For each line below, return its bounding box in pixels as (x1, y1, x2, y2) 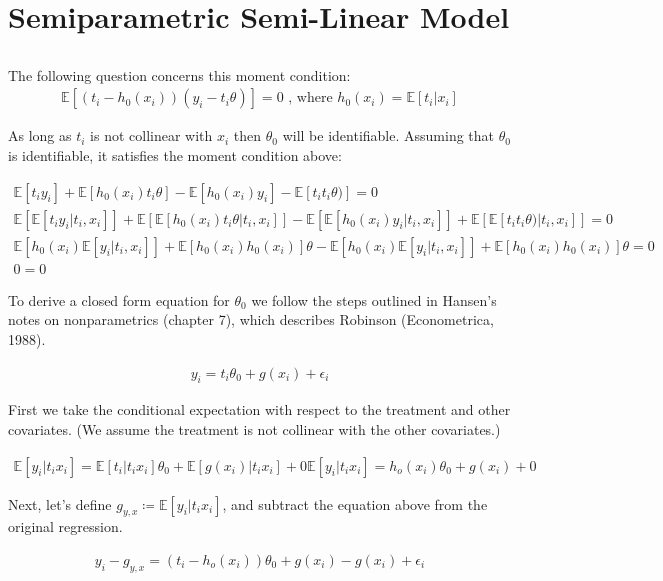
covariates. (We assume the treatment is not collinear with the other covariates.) (8, 418, 501, 439)
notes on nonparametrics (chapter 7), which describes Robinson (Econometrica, (8, 309, 494, 330)
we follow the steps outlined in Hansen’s (251, 289, 497, 310)
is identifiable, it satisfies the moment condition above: (8, 144, 342, 165)
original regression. (8, 516, 123, 537)
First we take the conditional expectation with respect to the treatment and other (8, 399, 511, 420)
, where (288, 91, 333, 106)
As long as (8, 125, 72, 146)
